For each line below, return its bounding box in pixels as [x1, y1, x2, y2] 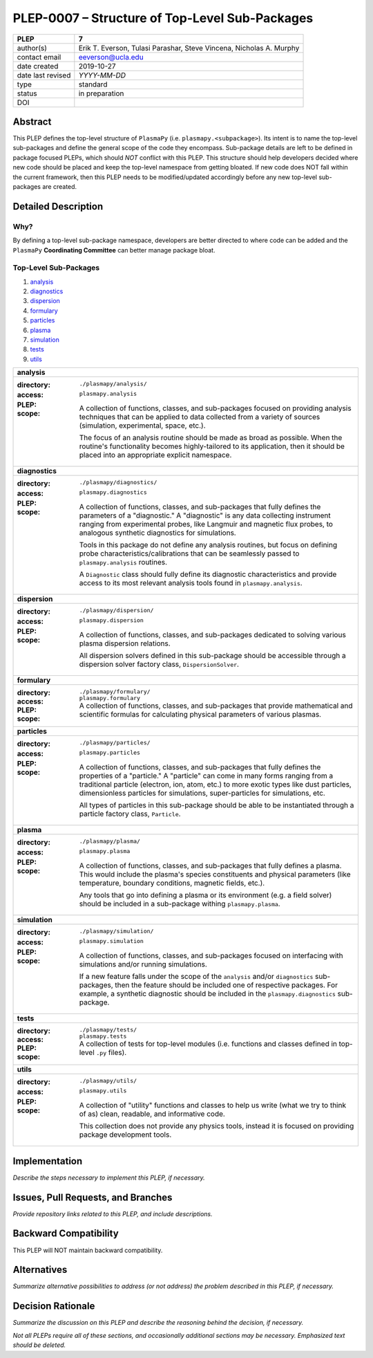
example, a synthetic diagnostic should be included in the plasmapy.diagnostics [79, 989, 336, 999]
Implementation [12, 1155, 83, 1167]
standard [78, 80, 108, 89]
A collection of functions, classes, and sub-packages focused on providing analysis [79, 403, 352, 413]
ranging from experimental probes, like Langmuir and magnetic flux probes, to [79, 520, 333, 529]
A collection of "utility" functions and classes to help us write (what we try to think [79, 1101, 347, 1110]
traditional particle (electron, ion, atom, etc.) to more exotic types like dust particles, [79, 780, 352, 789]
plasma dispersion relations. [79, 639, 171, 648]
